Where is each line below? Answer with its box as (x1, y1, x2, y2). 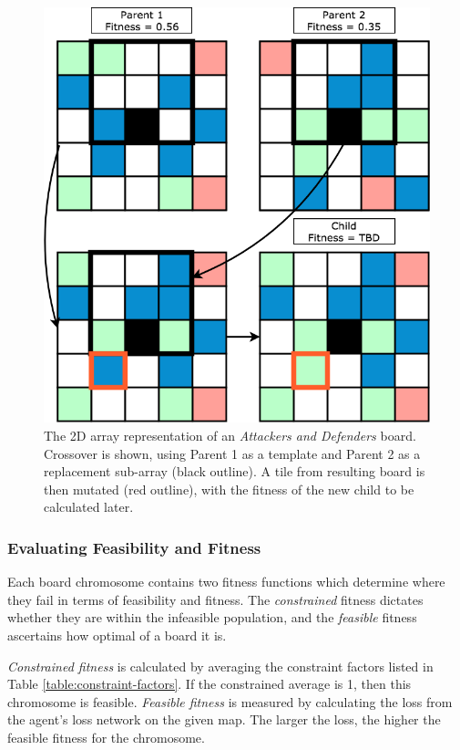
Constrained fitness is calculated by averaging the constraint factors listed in (7, 656, 434, 675)
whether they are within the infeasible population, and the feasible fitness (7, 608, 417, 627)
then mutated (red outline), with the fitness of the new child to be (44, 479, 414, 498)
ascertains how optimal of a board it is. (7, 626, 227, 645)
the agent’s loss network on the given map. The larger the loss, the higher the (7, 710, 441, 729)
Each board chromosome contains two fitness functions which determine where (7, 572, 445, 591)
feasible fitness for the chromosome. (7, 728, 205, 746)
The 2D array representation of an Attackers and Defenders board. (44, 426, 416, 445)
